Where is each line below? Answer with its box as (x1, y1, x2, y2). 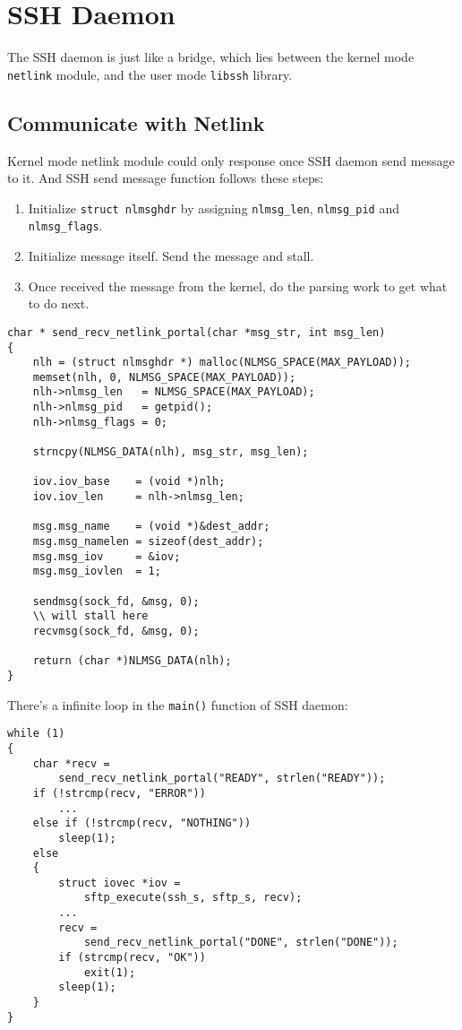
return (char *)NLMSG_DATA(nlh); (32, 654, 232, 668)
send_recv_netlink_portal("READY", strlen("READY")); (58, 772, 386, 785)
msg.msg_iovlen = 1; (32, 565, 161, 578)
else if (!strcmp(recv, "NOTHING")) (32, 817, 252, 830)
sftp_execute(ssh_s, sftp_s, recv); (83, 891, 303, 904)
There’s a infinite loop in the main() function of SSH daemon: (7, 695, 348, 714)
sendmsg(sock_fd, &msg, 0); (32, 594, 200, 608)
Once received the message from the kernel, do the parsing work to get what (28, 276, 448, 295)
